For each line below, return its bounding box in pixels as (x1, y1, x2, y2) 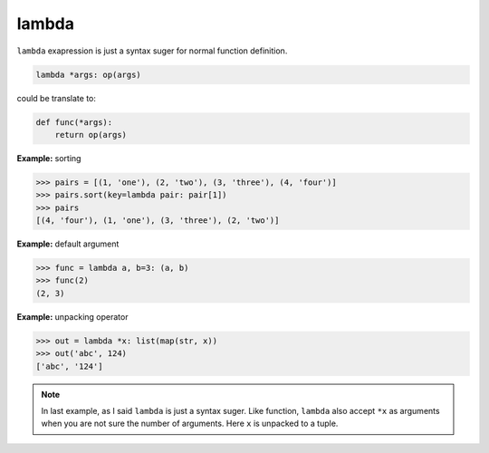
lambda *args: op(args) (35, 69, 142, 80)
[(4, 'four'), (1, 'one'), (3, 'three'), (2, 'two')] (35, 216, 280, 226)
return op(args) (54, 130, 127, 140)
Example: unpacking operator (16, 311, 129, 322)
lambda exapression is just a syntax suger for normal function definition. (16, 45, 288, 56)
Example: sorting (16, 152, 81, 163)
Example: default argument (16, 238, 120, 249)
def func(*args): (35, 117, 113, 127)
